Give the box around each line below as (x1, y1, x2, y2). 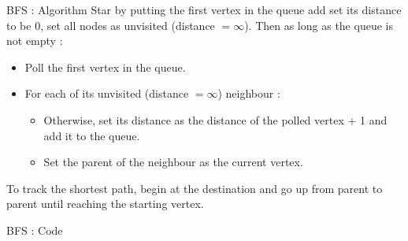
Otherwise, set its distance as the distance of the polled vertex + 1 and (43, 111, 388, 128)
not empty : (6, 32, 63, 49)
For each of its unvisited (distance (24, 85, 189, 102)
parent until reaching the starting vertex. (6, 195, 204, 212)
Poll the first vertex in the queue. (24, 58, 186, 75)
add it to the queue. (43, 127, 140, 143)
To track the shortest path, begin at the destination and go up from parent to (6, 180, 383, 196)
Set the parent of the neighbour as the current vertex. (43, 154, 303, 170)
